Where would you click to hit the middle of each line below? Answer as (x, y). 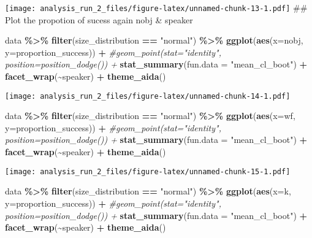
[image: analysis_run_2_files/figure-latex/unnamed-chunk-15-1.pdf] (148, 171)
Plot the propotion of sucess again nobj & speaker (99, 19)
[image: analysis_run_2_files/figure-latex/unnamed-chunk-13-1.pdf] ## (156, 7)
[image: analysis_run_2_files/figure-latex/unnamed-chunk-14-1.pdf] (148, 96)
